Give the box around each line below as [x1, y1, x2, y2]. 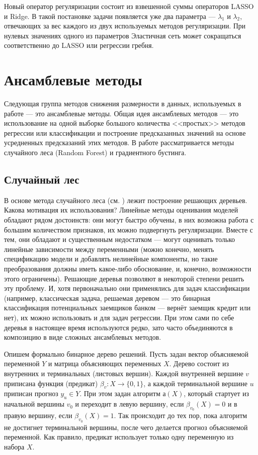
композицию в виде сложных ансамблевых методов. [4, 332, 161, 342]
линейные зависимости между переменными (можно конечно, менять [4, 243, 214, 254]
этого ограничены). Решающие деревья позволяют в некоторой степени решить [4, 273, 244, 283]
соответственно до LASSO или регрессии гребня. [4, 40, 154, 50]
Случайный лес [4, 172, 80, 187]
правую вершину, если [4, 410, 73, 421]
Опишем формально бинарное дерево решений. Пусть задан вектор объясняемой [4, 348, 249, 359]
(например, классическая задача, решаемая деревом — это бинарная [4, 292, 211, 303]
